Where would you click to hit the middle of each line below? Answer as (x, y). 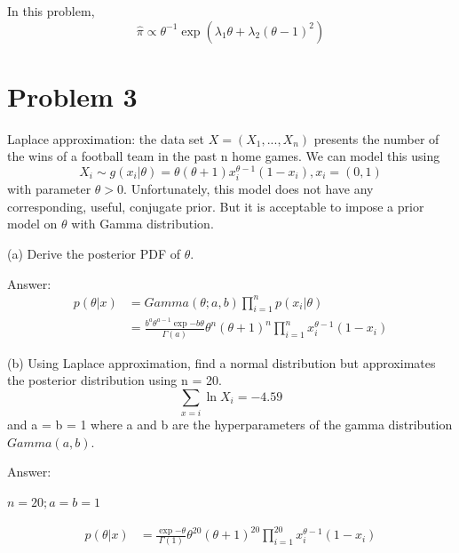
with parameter (49, 189)
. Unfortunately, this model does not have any (249, 189)
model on (32, 224)
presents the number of (376, 138)
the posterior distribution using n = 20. (115, 380)
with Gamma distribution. (142, 224)
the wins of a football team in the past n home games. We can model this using (224, 156)
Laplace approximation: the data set (106, 138)
